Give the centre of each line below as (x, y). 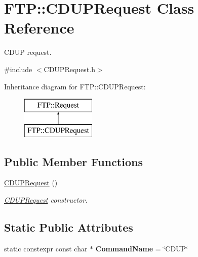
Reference (39, 28)
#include (18, 69)
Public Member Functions (73, 161)
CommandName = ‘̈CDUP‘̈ (142, 248)
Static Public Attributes (69, 227)
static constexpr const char (46, 248)
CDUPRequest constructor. (46, 200)
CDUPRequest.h (69, 69)
